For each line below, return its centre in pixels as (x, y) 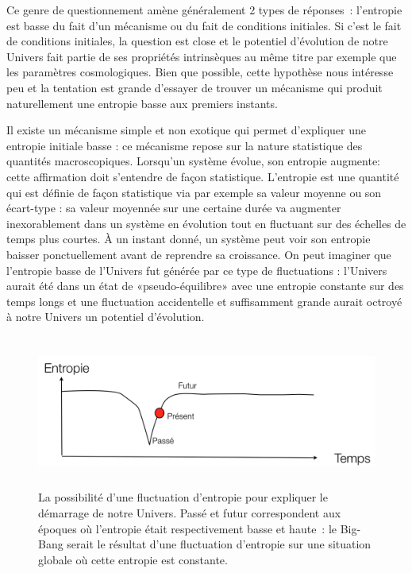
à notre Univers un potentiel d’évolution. (106, 317)
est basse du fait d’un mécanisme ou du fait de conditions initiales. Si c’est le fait (204, 25)
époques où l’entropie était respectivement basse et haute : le (188, 528)
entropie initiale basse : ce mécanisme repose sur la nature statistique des (185, 145)
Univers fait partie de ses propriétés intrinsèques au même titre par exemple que (202, 56)
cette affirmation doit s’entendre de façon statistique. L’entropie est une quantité (203, 176)
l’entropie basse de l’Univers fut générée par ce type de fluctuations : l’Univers (197, 270)
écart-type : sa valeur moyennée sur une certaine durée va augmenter (174, 208)
